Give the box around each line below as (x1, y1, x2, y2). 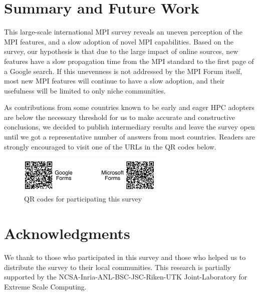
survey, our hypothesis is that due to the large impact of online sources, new (4, 46, 238, 56)
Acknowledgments (4, 223, 130, 243)
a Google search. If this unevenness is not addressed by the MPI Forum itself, (4, 65, 242, 76)
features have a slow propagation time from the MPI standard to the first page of (4, 55, 254, 66)
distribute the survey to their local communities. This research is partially (4, 261, 231, 272)
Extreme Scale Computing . (4, 281, 87, 291)
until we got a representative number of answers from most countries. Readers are (4, 131, 255, 142)
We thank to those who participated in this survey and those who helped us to (4, 251, 246, 262)
